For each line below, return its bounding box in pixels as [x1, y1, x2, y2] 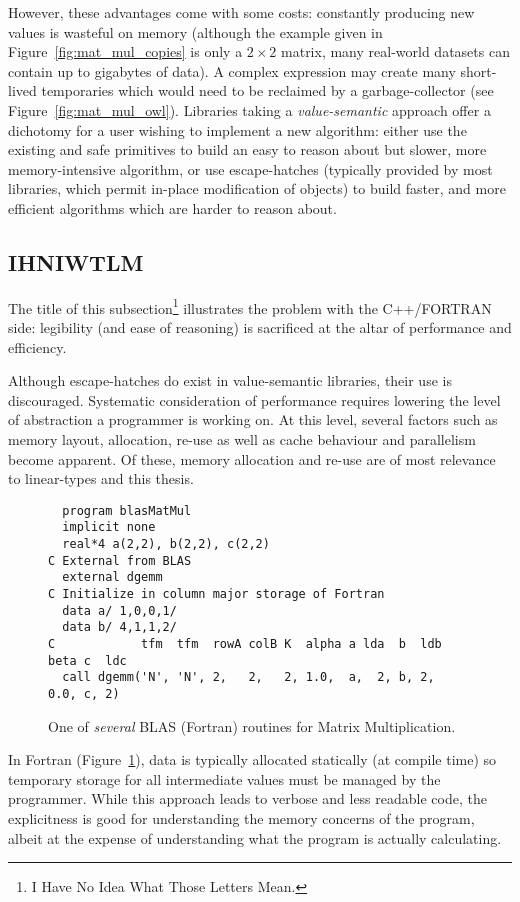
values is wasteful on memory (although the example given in [8, 21, 383, 42]
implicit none [62, 520, 156, 535]
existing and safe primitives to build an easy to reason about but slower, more [8, 139, 487, 160]
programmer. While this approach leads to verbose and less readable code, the [8, 788, 487, 809]
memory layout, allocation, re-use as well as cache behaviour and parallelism [8, 428, 476, 449]
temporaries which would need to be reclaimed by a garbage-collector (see [41, 80, 494, 101]
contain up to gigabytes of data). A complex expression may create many [8, 60, 456, 81]
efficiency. [8, 336, 67, 357]
